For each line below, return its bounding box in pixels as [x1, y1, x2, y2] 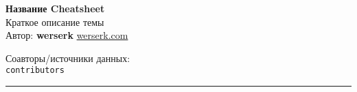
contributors [5, 65, 65, 76]
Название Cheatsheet [5, 1, 105, 15]
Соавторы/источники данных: [5, 50, 130, 65]
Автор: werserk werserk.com [5, 28, 128, 42]
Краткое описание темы [5, 14, 104, 29]
